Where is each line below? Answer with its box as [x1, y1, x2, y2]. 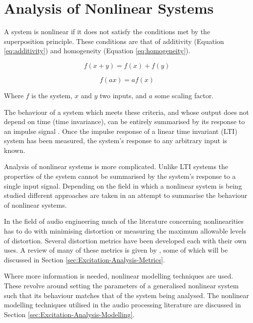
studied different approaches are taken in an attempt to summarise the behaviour [4, 190, 248, 200]
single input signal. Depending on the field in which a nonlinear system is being [4, 180, 242, 191]
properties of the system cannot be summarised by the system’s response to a [4, 171, 236, 181]
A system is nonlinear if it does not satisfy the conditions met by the [4, 26, 211, 37]
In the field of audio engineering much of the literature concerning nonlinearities [4, 216, 244, 226]
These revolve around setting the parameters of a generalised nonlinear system [4, 280, 239, 290]
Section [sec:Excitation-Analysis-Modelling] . [4, 309, 135, 319]
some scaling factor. [154, 90, 214, 100]
